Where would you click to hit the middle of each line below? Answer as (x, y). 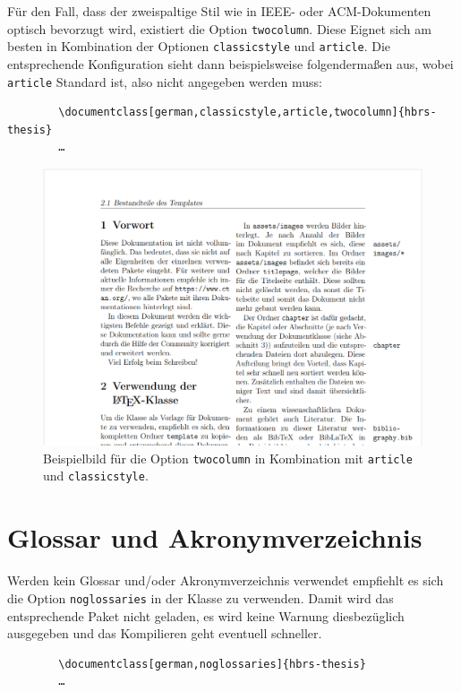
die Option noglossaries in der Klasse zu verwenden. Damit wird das (201, 597)
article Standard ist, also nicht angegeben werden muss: (165, 81)
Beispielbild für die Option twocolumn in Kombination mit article (228, 458)
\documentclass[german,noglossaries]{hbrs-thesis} (212, 664)
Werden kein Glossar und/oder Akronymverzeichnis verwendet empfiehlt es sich (226, 580)
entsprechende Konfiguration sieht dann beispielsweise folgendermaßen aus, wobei (230, 63)
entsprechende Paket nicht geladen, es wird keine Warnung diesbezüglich (206, 615)
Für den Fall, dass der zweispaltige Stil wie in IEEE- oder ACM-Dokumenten (219, 11)
